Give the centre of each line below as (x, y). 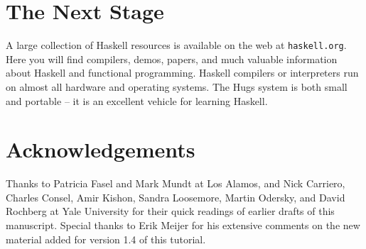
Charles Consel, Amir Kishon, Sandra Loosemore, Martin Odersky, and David (176, 197)
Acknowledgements (101, 149)
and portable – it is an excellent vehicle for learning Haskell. (137, 100)
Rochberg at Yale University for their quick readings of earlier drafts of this (170, 211)
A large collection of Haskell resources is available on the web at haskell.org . (176, 45)
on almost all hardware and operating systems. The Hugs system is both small (177, 86)
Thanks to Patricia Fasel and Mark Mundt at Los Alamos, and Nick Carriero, (176, 183)
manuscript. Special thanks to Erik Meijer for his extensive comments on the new (183, 225)
